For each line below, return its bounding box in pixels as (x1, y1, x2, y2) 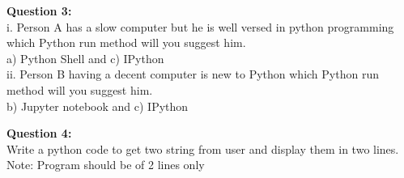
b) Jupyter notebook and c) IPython (6, 97, 189, 114)
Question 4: (6, 125, 72, 142)
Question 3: (6, 2, 72, 19)
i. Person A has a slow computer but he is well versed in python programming (6, 18, 394, 35)
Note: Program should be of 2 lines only (6, 156, 205, 173)
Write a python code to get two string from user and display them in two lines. (6, 140, 399, 157)
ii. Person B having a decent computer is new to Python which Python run (6, 66, 379, 83)
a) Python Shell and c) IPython (6, 49, 164, 66)
